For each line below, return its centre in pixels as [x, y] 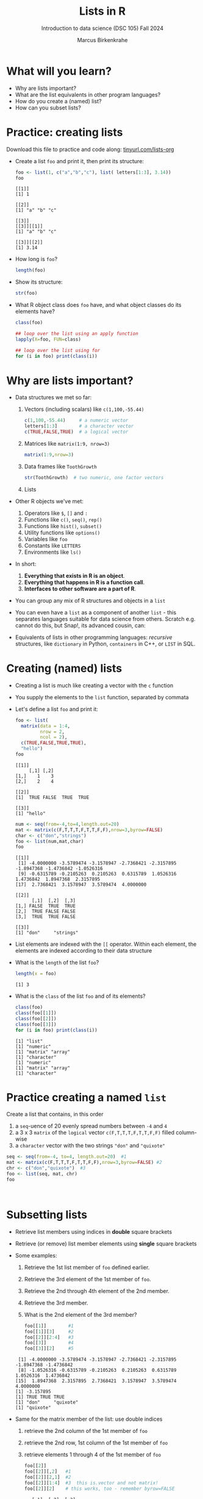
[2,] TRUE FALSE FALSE [45, 912]
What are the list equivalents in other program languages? [88, 94]
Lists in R [102, 11]
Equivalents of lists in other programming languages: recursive [94, 637]
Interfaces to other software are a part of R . [80, 589]
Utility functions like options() [62, 532]
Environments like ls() [53, 552]
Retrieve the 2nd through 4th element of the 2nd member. [97, 1291]
